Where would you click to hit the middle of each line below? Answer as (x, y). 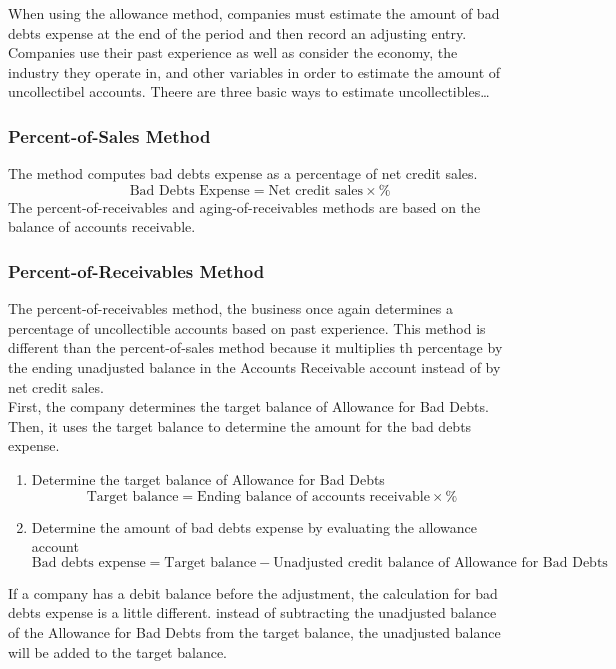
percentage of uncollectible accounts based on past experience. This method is (247, 327)
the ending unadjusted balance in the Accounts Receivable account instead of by (254, 366)
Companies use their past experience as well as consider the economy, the (233, 52)
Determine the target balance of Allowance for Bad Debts (208, 478)
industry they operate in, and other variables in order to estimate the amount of (254, 71)
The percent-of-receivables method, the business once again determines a (230, 308)
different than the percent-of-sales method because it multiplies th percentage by (255, 347)
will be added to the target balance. (117, 651)
